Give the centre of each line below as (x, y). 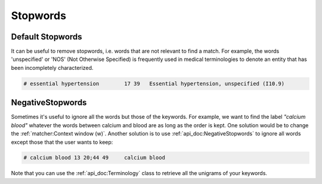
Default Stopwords (47, 37)
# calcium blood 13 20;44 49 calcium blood (94, 158)
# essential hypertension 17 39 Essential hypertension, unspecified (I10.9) (154, 83)
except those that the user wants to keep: (62, 142)
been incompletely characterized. (52, 68)
